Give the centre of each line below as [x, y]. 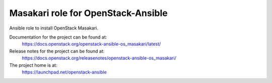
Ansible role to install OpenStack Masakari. [54, 28]
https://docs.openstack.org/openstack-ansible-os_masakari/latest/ [91, 44]
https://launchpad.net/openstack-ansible [64, 72]
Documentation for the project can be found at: [58, 37]
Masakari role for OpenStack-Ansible [89, 13]
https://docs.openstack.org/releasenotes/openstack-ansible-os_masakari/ [99, 58]
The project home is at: [33, 65]
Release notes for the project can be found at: [57, 51]
